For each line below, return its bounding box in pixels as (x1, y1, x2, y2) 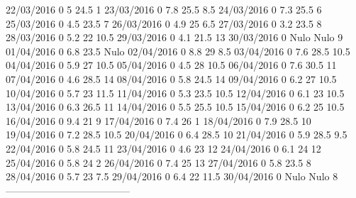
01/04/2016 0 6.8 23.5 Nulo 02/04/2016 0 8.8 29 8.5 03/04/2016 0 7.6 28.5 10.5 (6, 43, 350, 58)
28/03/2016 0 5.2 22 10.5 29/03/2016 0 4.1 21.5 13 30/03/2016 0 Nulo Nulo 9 (6, 30, 343, 45)
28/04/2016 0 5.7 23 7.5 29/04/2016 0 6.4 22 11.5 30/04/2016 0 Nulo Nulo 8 (6, 169, 338, 184)
